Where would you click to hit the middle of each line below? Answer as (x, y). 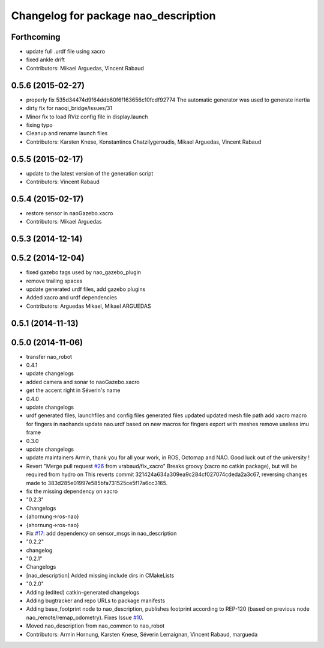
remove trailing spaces (54, 281)
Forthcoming (36, 37)
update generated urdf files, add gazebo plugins (86, 289)
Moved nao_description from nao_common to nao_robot (95, 626)
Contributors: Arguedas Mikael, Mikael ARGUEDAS (88, 306)
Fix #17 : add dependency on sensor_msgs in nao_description (101, 533)
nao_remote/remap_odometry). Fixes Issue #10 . (85, 617)
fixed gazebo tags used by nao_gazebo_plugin (83, 272)
